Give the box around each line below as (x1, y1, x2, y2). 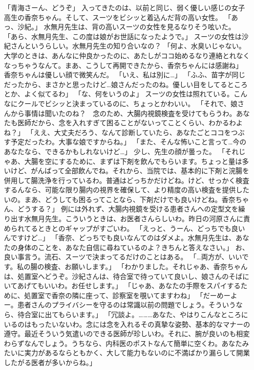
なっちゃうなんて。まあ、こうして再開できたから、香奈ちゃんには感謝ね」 (4, 60, 243, 70)
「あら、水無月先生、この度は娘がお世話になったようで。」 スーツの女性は (4, 31, 242, 41)
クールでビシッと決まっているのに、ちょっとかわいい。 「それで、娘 (17, 98, 237, 108)
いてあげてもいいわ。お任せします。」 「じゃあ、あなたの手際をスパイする (4, 280, 241, 291)
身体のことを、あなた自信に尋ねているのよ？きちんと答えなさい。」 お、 (17, 242, 249, 252)
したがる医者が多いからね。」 (4, 357, 96, 367)
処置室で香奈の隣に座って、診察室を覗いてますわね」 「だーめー (24, 290, 231, 300)
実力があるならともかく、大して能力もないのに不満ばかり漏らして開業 (24, 347, 250, 358)
